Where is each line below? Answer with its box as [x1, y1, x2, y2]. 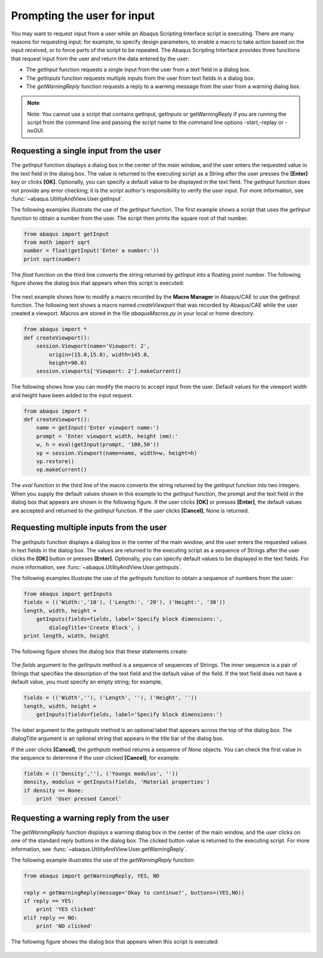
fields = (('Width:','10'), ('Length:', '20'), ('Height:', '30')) [23, 599, 226, 606]
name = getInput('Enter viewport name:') [36, 424, 160, 431]
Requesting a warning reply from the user [11, 812, 170, 823]
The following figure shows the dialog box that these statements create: [11, 648, 188, 655]
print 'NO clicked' [36, 923, 94, 930]
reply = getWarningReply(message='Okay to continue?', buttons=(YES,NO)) [23, 889, 245, 896]
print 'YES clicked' [36, 906, 97, 913]
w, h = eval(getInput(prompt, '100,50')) [36, 441, 160, 448]
